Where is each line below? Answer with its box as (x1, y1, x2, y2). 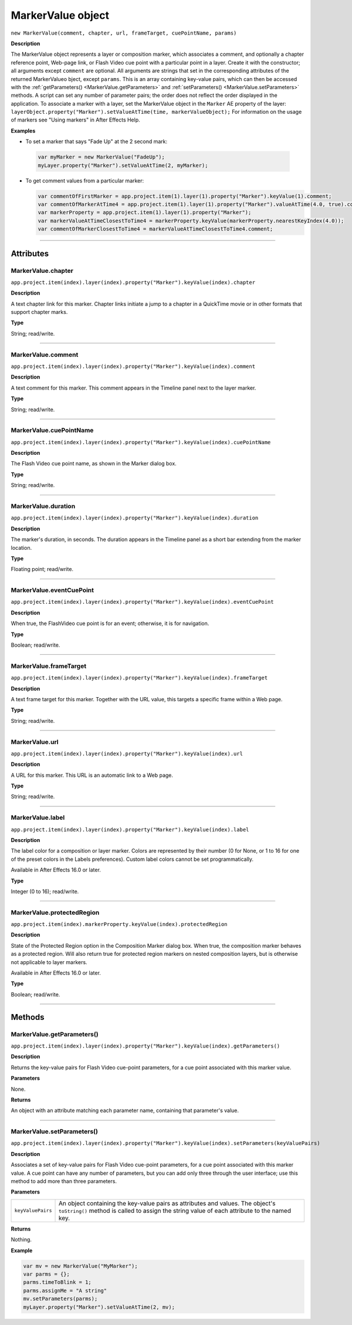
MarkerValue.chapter (11, 266, 73, 275)
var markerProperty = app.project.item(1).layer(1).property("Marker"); (38, 209, 252, 216)
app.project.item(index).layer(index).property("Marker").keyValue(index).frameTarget (11, 675, 268, 681)
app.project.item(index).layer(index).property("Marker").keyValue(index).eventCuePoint (11, 599, 274, 606)
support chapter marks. (11, 309, 68, 316)
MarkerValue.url (11, 738, 59, 746)
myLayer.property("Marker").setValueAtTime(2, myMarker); (38, 162, 208, 168)
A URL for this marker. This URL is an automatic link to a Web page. (11, 772, 173, 779)
